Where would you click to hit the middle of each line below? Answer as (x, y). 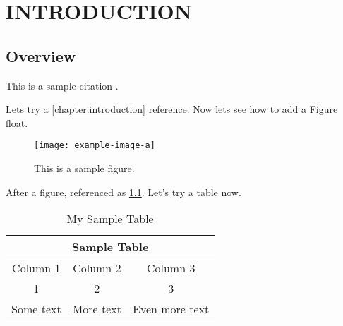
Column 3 (171, 268)
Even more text (171, 309)
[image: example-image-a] (95, 146)
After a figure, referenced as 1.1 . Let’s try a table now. (124, 192)
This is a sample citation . (62, 85)
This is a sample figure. (84, 168)
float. (17, 122)
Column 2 (97, 268)
